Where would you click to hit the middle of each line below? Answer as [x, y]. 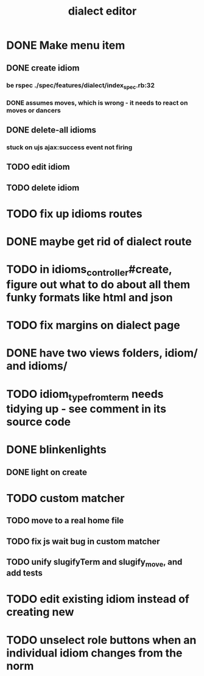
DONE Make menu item [66, 45]
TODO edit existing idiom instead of [98, 599]
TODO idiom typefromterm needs [85, 395]
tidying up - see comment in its [86, 409]
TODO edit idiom [38, 167]
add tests [24, 573]
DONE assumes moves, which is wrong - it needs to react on [97, 103]
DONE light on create [47, 472]
